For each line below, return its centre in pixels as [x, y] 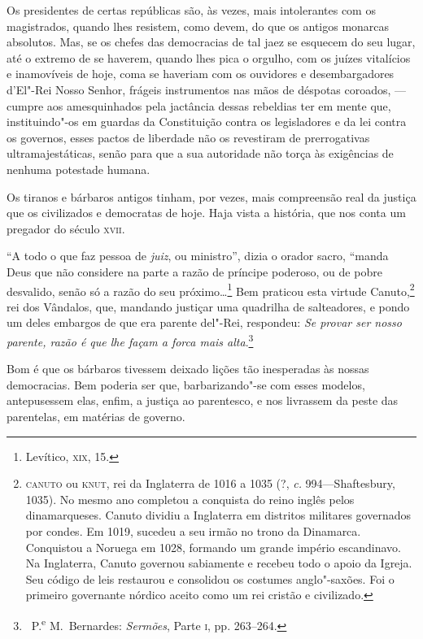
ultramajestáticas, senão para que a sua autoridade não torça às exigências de [200, 153]
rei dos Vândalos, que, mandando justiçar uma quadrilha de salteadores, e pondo [208, 306]
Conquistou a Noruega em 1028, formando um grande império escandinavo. [213, 547]
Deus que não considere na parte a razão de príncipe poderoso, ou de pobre [194, 271]
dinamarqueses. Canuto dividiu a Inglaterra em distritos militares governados [218, 515]
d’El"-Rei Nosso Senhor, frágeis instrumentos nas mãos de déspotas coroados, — [207, 89]
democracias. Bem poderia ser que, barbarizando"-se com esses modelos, [186, 384]
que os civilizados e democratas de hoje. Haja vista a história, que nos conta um [206, 213]
